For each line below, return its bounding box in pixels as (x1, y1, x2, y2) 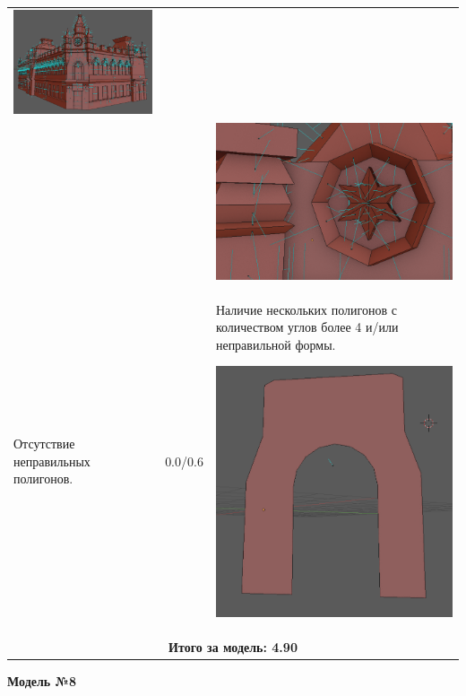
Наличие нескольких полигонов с (215, 300, 397, 318)
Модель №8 (7, 672, 77, 691)
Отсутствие (13, 433, 75, 452)
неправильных (13, 451, 91, 470)
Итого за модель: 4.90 (168, 638, 298, 657)
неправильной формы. (215, 335, 336, 353)
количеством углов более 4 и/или (215, 318, 399, 336)
